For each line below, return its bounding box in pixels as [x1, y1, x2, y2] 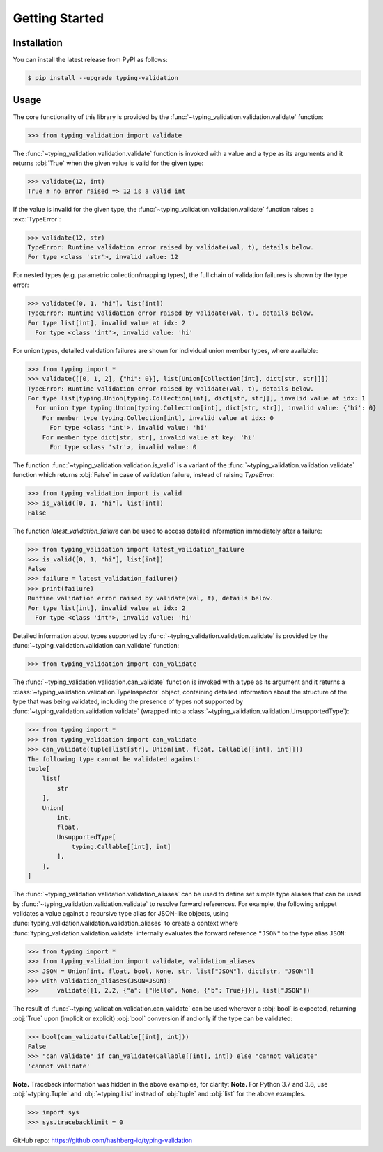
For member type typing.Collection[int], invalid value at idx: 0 [42, 414, 274, 421]
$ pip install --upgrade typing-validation [27, 74, 179, 82]
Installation [13, 37, 63, 49]
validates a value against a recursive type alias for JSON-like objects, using [13, 910, 229, 918]
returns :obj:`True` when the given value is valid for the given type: [13, 159, 204, 167]
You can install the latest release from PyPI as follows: [13, 56, 168, 64]
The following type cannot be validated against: [27, 755, 201, 763]
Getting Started [13, 10, 104, 26]
